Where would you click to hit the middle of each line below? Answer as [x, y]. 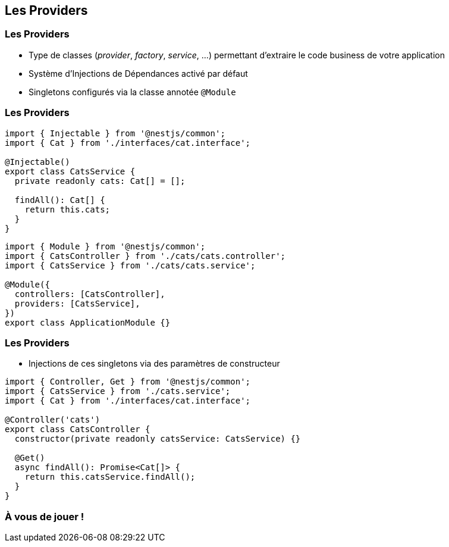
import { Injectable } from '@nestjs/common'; [115, 133]
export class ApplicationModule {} [88, 322]
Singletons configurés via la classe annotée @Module [132, 92]
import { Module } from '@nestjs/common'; [105, 246]
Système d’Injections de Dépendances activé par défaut [138, 73]
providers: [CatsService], [77, 303]
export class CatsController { [78, 429]
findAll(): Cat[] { [60, 200]
